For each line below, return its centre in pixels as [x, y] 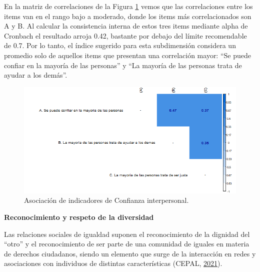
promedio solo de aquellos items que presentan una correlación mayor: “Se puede [127, 55]
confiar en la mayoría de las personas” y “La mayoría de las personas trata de [123, 65]
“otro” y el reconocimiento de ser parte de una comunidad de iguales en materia [127, 244]
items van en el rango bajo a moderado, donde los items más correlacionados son [128, 16]
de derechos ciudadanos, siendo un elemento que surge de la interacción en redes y [130, 253]
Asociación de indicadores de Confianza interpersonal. [106, 200]
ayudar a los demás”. [36, 75]
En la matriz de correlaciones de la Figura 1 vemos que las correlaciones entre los [128, 6]
